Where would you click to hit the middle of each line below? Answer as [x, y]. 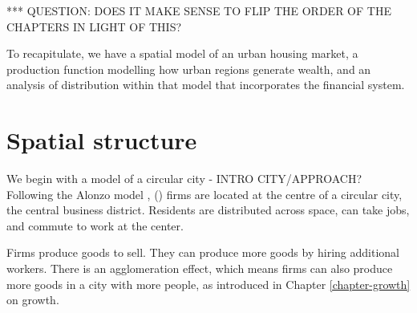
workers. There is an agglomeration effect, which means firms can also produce [200, 268]
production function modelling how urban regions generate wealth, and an [189, 69]
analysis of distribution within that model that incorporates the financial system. [206, 85]
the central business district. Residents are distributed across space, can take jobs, [208, 210]
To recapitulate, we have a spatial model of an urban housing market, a [182, 53]
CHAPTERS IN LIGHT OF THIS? [94, 26]
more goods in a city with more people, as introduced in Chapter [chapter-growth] [208, 284]
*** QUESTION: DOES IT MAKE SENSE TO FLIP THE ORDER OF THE [199, 10]
